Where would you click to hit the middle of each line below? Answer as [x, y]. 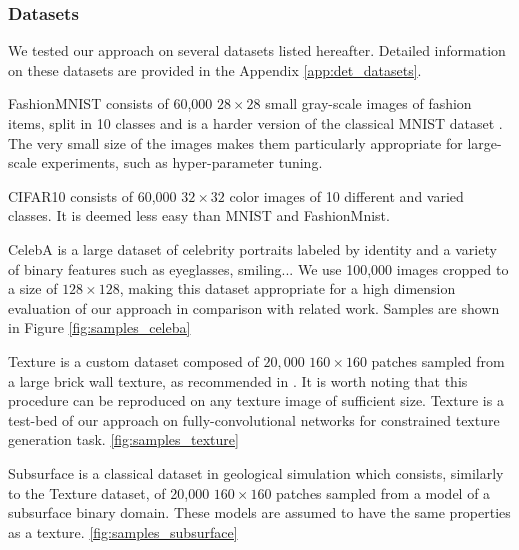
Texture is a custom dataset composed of [133, 360]
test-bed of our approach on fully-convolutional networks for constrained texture [254, 419]
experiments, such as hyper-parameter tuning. [182, 162]
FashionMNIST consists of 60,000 [110, 103]
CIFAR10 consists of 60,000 [92, 195]
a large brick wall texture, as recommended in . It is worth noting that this [238, 380]
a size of [33, 288]
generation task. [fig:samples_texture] [123, 439]
